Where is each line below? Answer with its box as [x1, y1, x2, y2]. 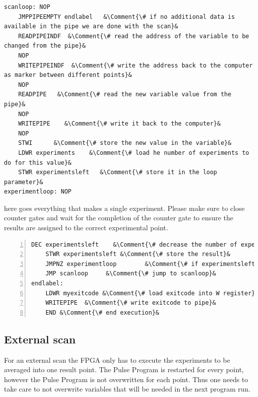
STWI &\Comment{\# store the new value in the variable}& [18, 139, 232, 147]
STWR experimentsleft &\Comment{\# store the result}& [45, 251, 230, 258]
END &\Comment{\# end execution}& [45, 309, 159, 316]
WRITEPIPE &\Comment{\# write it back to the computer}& [18, 120, 221, 128]
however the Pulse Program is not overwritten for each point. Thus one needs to [4, 374, 248, 384]
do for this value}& [4, 159, 72, 166]
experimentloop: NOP [4, 188, 72, 196]
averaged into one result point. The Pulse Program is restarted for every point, [4, 364, 244, 375]
